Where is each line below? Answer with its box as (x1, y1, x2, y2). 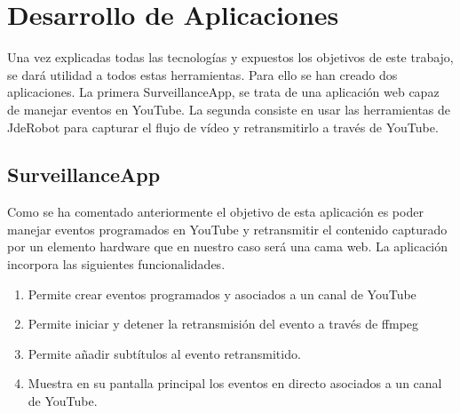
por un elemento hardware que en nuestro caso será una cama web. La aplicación (7, 237, 448, 256)
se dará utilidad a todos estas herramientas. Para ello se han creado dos (7, 65, 398, 83)
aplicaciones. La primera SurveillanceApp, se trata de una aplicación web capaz (7, 83, 440, 101)
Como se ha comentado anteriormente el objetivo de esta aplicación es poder (7, 203, 424, 221)
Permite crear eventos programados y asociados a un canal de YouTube (28, 284, 416, 303)
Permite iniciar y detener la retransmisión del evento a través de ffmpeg (28, 314, 419, 333)
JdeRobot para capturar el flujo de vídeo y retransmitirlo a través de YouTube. (7, 117, 439, 136)
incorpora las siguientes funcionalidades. (7, 255, 226, 274)
